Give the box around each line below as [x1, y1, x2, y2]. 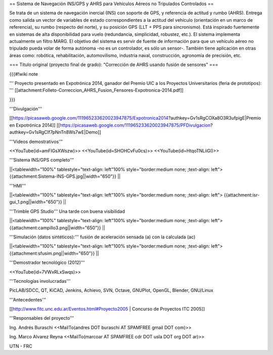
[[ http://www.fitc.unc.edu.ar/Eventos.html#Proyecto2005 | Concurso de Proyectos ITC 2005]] [9, 306, 205, 312]
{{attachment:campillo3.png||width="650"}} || [9, 225, 106, 231]
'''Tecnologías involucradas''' [9, 278, 71, 284]
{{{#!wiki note [9, 71, 38, 77]
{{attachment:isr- [223, 192, 260, 198]
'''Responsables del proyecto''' [9, 315, 74, 321]
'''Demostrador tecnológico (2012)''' [9, 260, 85, 266]
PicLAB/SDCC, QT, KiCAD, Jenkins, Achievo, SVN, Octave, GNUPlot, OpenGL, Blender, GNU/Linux [9, 287, 213, 293]
